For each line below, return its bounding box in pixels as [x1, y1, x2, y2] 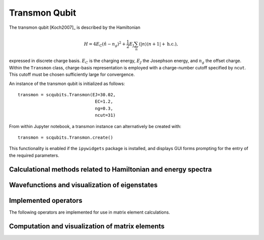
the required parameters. [9, 152, 60, 158]
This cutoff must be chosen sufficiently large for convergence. [9, 71, 135, 78]
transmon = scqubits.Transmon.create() [18, 134, 113, 140]
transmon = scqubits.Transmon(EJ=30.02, [18, 92, 116, 98]
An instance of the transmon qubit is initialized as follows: [9, 81, 125, 87]
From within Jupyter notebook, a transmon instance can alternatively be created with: [9, 123, 182, 129]
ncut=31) [94, 112, 116, 118]
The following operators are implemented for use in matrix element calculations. [9, 209, 171, 215]
